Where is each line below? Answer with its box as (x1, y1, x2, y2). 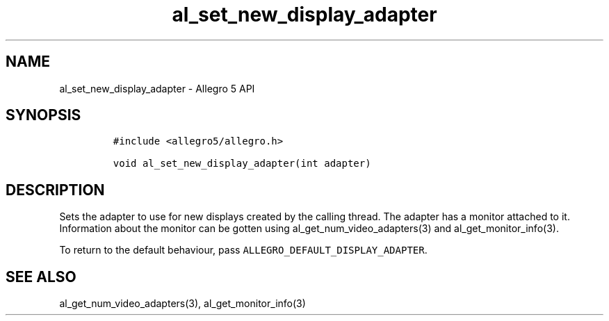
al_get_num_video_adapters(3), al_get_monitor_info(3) (59, 297, 306, 310)
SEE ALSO (6, 267, 76, 286)
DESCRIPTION (6, 181, 105, 199)
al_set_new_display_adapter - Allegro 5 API (59, 82, 255, 94)
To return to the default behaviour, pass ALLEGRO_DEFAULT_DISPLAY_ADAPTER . (59, 244, 428, 256)
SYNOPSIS (6, 106, 81, 124)
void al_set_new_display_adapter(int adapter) (113, 158, 371, 170)
